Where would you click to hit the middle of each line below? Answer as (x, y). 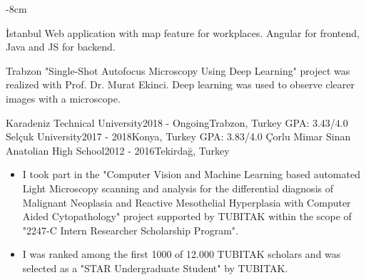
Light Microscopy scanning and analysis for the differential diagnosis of (178, 188)
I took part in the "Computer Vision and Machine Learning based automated (191, 174)
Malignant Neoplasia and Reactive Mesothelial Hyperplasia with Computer (187, 202)
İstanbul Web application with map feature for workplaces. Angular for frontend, (183, 32)
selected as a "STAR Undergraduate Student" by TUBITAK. (155, 268)
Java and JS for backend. (61, 47)
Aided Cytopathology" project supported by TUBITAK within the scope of (187, 216)
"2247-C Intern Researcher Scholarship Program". (130, 230)
